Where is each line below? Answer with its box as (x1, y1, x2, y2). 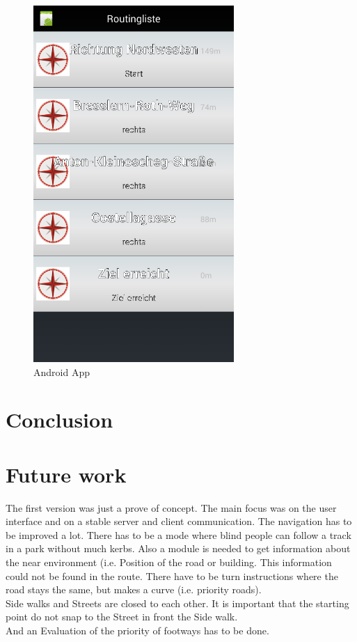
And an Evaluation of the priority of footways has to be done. (6, 623, 269, 638)
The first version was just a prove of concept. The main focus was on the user (6, 500, 337, 515)
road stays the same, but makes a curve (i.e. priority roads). (6, 582, 262, 597)
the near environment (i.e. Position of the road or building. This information (6, 555, 332, 570)
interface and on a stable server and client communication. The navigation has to (6, 514, 352, 529)
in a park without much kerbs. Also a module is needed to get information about (6, 541, 351, 556)
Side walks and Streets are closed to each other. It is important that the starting (6, 595, 349, 610)
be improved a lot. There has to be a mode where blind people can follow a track (6, 527, 351, 542)
